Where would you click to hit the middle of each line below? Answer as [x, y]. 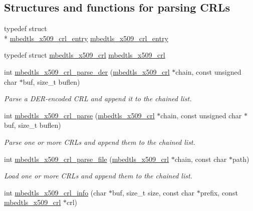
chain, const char [201, 159]
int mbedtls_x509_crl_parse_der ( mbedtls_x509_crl [87, 71]
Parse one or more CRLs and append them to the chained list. [100, 142]
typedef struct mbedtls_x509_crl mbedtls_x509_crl [85, 55]
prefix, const [219, 192]
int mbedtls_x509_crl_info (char [55, 192]
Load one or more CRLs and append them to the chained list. [98, 176]
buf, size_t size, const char [153, 192]
